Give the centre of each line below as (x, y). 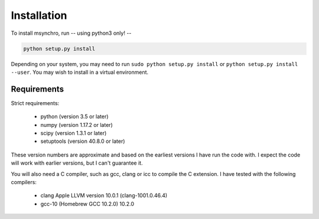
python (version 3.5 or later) (74, 117)
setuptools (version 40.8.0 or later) (83, 141)
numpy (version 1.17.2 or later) (77, 125)
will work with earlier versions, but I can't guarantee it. (77, 163)
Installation (39, 15)
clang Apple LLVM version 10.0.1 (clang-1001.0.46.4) (104, 195)
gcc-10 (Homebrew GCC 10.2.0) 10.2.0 (87, 204)
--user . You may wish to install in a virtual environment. (80, 72)
